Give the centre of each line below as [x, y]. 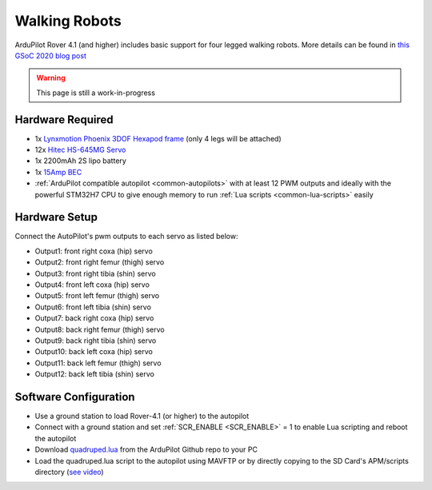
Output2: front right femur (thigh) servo [100, 262]
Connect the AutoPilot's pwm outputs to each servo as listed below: [126, 237]
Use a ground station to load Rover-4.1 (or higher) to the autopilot [142, 416]
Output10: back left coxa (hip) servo [94, 352]
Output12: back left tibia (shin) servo [95, 374]
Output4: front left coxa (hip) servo [92, 285]
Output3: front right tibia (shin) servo [95, 273]
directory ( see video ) [69, 472]
